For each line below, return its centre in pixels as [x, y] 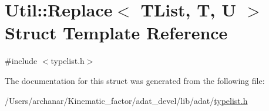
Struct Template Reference [116, 33]
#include [21, 61]
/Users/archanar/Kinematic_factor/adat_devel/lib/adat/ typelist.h [126, 100]
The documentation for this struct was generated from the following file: [135, 80]
